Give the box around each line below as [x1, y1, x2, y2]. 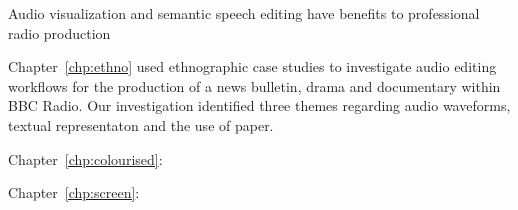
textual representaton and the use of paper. [8, 114, 274, 135]
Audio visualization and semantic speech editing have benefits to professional [8, 3, 480, 23]
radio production [8, 22, 111, 43]
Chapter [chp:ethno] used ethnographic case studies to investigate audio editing [8, 56, 497, 77]
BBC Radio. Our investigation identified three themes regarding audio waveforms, [8, 95, 511, 116]
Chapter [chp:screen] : [8, 182, 140, 203]
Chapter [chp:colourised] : [8, 148, 163, 169]
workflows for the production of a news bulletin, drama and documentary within [8, 75, 501, 96]
